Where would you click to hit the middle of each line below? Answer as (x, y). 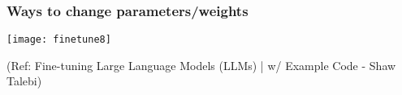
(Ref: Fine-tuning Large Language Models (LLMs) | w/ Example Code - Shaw (201, 65)
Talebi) (24, 81)
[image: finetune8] (59, 40)
